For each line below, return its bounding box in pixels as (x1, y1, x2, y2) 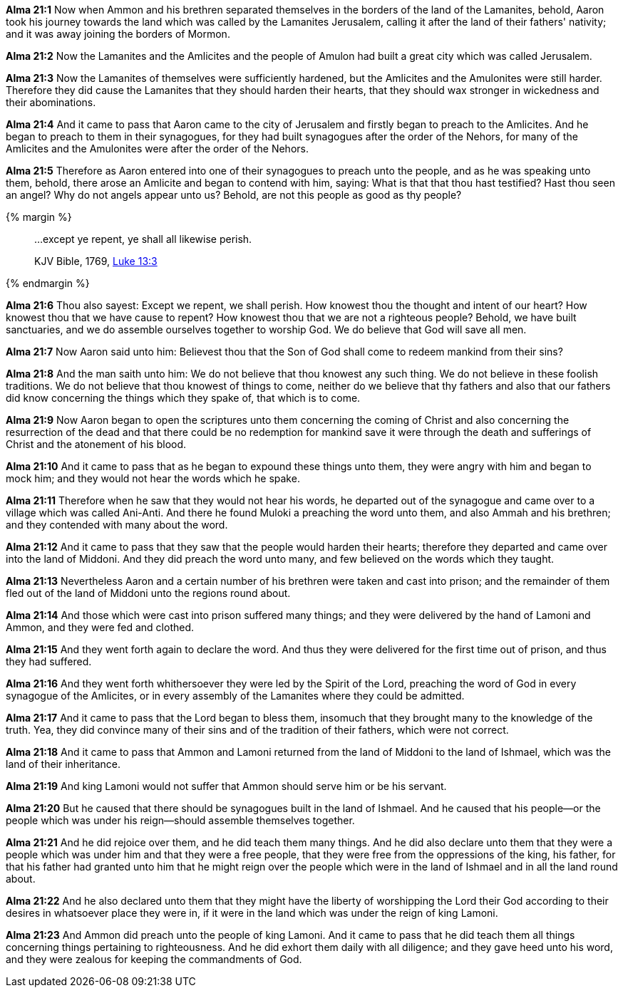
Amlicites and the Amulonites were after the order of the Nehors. (6, 142, 309, 155)
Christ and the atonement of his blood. (6, 438, 187, 450)
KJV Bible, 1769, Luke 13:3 (34, 255, 158, 267)
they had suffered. (6, 655, 92, 667)
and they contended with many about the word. (6, 519, 228, 531)
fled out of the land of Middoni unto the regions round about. (6, 587, 291, 599)
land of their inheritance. (6, 758, 121, 770)
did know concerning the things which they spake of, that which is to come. (6, 392, 361, 404)
